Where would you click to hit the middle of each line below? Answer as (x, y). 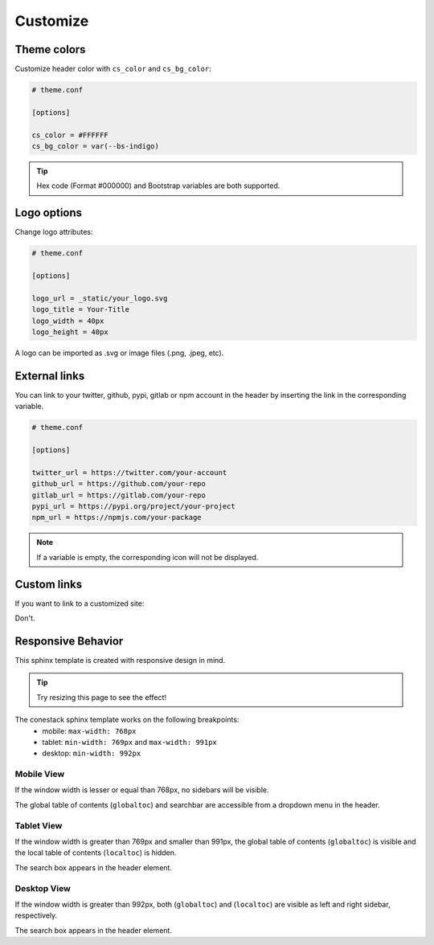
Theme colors (50, 49)
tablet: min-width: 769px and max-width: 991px (129, 742)
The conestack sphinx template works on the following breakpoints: (127, 720)
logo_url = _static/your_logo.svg (100, 298)
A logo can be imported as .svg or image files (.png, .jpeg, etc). (119, 353)
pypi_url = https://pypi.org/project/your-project (134, 506)
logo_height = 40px (70, 332)
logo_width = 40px (68, 321)
